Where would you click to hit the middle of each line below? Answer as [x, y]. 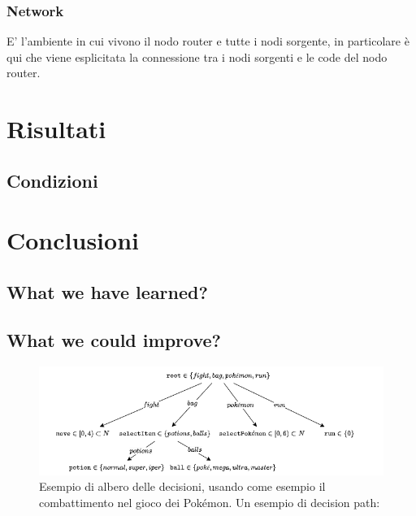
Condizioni [52, 180]
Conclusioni [73, 240]
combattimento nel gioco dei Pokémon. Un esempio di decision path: [210, 502]
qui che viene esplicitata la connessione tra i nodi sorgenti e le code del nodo [197, 56]
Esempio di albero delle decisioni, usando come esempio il [182, 486]
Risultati [56, 129]
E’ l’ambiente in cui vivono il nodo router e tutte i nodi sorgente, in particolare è [208, 41]
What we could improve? [114, 339]
